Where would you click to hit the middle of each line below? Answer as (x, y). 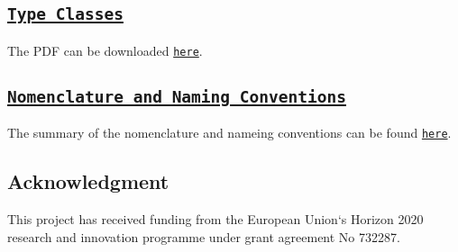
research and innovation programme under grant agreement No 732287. (204, 236)
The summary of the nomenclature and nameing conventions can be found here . (229, 133)
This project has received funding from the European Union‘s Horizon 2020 (215, 219)
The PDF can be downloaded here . (105, 50)
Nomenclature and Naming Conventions (177, 96)
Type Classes (65, 14)
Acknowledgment (88, 181)
